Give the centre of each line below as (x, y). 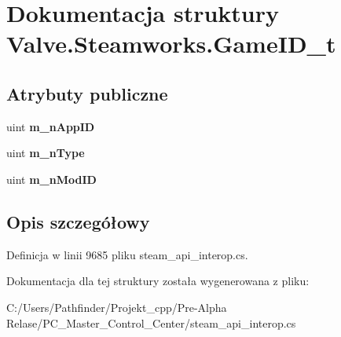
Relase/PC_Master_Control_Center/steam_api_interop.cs (151, 322)
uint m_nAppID (51, 126)
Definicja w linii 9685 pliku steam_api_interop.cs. (127, 254)
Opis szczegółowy (78, 221)
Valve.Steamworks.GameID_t (171, 44)
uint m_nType (46, 153)
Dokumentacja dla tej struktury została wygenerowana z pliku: (158, 281)
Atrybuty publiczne (87, 93)
